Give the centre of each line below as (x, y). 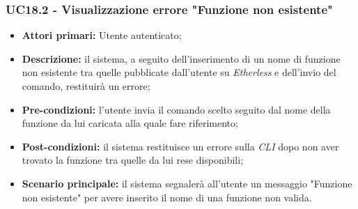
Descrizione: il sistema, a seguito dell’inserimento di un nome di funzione (181, 58)
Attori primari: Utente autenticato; (102, 35)
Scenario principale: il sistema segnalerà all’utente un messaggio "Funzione (187, 183)
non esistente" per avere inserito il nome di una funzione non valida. (167, 197)
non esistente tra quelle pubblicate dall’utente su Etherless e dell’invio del (179, 72)
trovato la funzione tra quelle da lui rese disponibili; (133, 160)
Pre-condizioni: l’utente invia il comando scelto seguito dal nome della (176, 109)
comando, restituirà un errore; (86, 86)
